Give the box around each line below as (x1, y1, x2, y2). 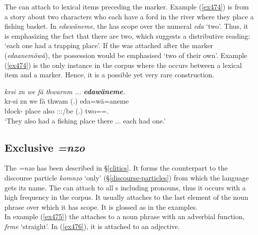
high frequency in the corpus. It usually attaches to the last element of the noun (4, 192, 249, 202)
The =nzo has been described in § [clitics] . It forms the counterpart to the (4, 163, 228, 173)
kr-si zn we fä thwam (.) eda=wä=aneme (4, 96, 129, 106)
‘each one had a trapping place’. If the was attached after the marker (4, 40, 213, 51)
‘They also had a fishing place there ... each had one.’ (4, 115, 166, 125)
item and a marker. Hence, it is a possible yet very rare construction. (4, 69, 214, 80)
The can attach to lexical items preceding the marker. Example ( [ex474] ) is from (4, 1, 249, 11)
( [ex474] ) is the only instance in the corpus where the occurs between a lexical (4, 59, 242, 70)
